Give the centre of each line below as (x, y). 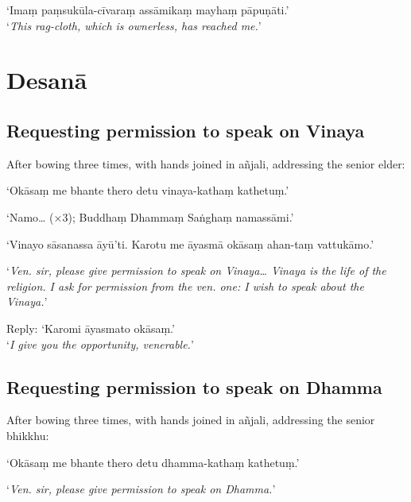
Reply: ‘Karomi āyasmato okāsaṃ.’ (91, 328)
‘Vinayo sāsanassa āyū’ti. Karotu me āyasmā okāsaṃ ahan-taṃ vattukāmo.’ (190, 243)
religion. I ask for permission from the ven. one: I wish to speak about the (185, 286)
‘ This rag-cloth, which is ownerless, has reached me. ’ (134, 25)
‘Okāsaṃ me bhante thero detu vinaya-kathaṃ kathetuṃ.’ (148, 190)
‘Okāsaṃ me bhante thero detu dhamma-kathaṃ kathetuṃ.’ (153, 462)
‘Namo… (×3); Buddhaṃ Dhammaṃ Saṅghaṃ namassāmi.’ (150, 216)
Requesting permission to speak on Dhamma (194, 386)
